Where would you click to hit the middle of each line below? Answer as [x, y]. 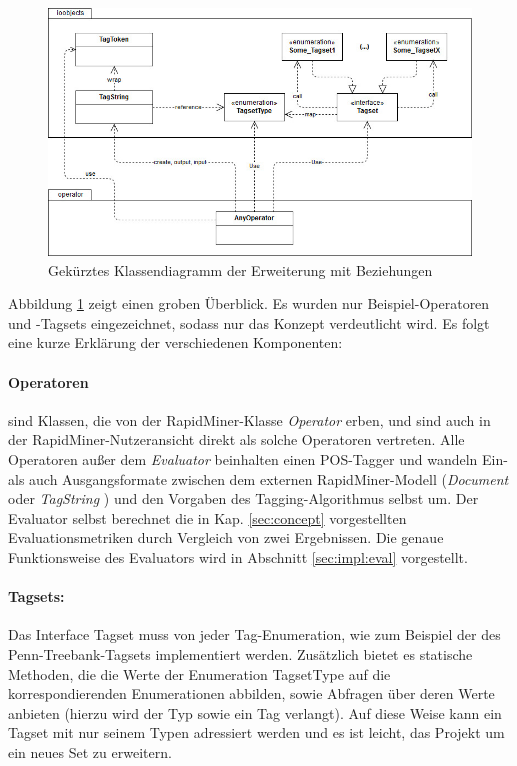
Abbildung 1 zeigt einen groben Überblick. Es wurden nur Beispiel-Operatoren [249, 303]
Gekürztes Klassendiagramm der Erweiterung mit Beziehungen [240, 269]
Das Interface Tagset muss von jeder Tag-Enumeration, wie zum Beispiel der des [254, 634]
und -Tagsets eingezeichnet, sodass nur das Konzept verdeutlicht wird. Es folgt [249, 322]
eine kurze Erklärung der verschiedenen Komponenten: [175, 342]
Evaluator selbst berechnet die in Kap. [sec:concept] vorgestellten [207, 517]
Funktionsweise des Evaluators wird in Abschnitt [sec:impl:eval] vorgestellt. [238, 556]
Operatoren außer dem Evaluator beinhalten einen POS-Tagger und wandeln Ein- [258, 458]
